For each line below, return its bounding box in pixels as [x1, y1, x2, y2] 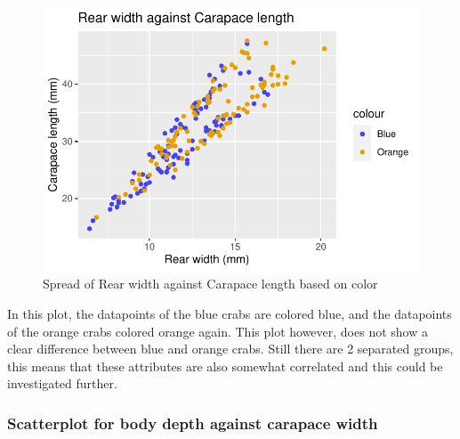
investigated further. [7, 374, 117, 393]
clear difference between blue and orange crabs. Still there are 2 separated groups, [7, 339, 454, 358]
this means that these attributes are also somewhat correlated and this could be [7, 356, 443, 375]
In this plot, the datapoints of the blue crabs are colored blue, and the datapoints [7, 304, 452, 322]
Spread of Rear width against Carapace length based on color [43, 274, 378, 293]
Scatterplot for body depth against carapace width [7, 411, 378, 434]
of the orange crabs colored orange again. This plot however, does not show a [7, 321, 428, 340]
